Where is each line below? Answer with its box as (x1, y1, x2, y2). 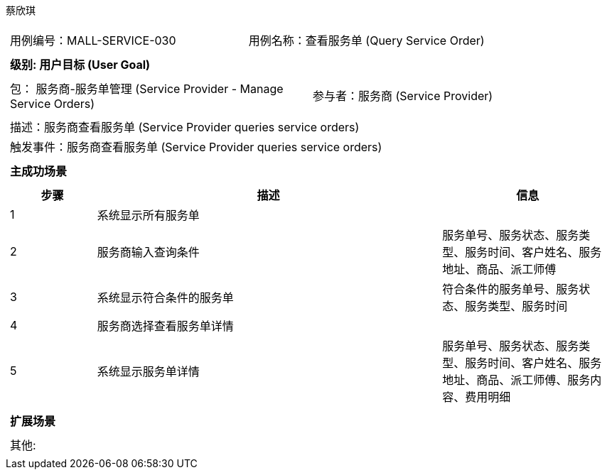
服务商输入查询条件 (97, 245, 200, 259)
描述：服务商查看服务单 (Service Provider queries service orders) (10, 120, 360, 134)
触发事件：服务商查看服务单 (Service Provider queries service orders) (10, 140, 382, 154)
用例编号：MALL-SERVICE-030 (10, 33, 176, 48)
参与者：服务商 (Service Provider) (313, 89, 493, 103)
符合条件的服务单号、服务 (442, 282, 579, 296)
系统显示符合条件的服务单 (97, 290, 234, 305)
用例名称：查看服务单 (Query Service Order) (248, 33, 485, 48)
